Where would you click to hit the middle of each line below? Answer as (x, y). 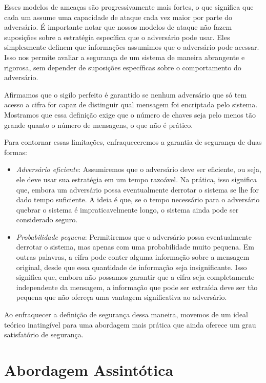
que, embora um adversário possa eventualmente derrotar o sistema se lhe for (137, 189)
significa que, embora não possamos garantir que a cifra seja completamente (135, 277)
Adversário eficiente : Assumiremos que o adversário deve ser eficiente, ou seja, (139, 169)
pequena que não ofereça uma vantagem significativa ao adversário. (121, 297)
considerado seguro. (47, 219)
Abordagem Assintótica (89, 370)
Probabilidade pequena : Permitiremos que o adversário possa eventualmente (134, 236)
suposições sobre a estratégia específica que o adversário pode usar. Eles (117, 37)
